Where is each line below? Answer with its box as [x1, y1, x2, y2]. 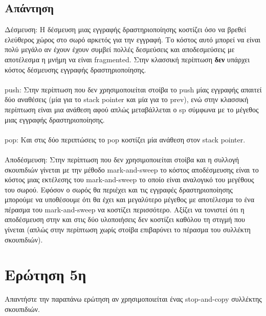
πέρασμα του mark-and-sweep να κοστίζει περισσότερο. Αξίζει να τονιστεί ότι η [5, 204, 245, 214]
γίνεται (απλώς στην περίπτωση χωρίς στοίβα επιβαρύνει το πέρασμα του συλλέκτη [5, 224, 251, 235]
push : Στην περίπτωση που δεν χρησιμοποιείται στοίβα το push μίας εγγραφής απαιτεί [5, 84, 262, 94]
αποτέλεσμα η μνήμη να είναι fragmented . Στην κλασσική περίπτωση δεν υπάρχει [5, 54, 250, 64]
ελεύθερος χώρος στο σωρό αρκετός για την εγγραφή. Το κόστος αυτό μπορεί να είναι [5, 34, 261, 44]
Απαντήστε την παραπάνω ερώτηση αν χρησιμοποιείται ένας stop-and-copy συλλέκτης [5, 294, 262, 304]
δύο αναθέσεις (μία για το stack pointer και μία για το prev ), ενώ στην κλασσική [5, 94, 249, 105]
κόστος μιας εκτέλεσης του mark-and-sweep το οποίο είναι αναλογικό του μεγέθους [5, 174, 254, 185]
